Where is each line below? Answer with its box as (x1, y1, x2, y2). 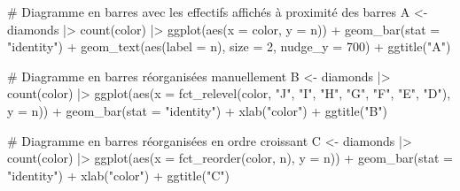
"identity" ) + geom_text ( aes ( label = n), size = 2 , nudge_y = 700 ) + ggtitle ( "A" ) (7, 37, 451, 56)
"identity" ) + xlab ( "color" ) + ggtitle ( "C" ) (7, 165, 230, 184)
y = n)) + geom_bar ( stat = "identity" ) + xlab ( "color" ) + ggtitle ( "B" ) (7, 101, 388, 119)
